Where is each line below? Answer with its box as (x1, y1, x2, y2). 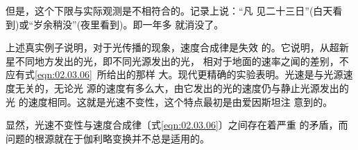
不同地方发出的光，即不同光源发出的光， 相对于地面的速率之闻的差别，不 (15, 53, 349, 68)
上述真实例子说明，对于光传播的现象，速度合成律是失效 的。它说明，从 (6, 40, 330, 55)
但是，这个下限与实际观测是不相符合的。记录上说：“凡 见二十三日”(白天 (6, 3, 333, 17)
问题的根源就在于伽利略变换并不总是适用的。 (6, 131, 210, 145)
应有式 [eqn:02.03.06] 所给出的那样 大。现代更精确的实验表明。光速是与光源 (6, 67, 343, 82)
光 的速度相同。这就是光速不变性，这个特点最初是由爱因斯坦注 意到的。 (6, 94, 333, 109)
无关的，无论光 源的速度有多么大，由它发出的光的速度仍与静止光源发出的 (15, 80, 349, 95)
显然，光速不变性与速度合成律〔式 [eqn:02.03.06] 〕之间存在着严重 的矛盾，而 (6, 118, 348, 132)
